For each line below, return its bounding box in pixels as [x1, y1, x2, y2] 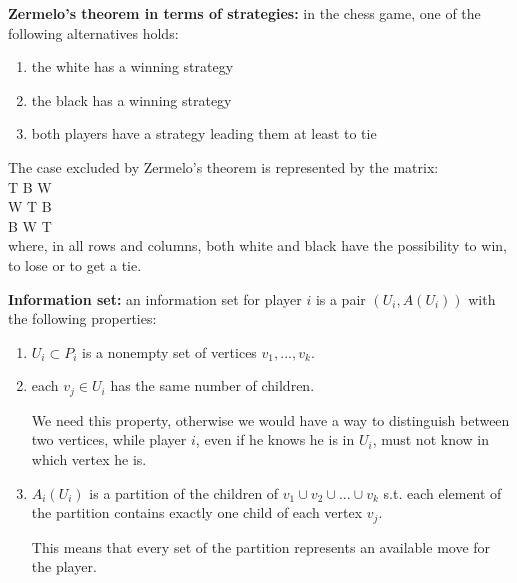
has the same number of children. [110, 375, 315, 396]
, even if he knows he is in [195, 429, 355, 450]
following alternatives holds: [8, 22, 179, 43]
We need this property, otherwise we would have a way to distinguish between [31, 409, 510, 430]
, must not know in [372, 429, 489, 450]
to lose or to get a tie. [8, 254, 142, 275]
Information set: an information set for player [8, 288, 302, 309]
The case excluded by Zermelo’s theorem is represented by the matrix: [8, 156, 439, 177]
